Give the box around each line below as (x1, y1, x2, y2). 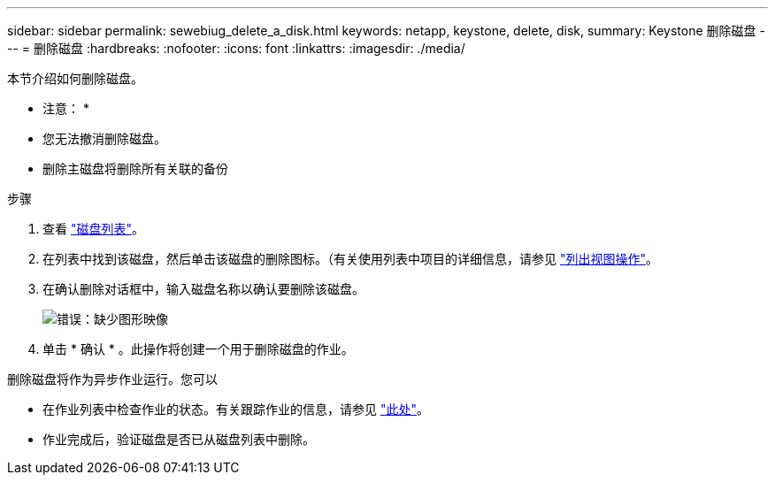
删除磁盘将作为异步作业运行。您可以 (7, 371, 218, 386)
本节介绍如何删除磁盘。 (7, 71, 143, 86)
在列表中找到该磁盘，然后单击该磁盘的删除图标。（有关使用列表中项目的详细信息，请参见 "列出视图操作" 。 (42, 251, 658, 266)
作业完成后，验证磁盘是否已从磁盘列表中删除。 (42, 432, 315, 447)
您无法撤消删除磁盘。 (42, 131, 166, 146)
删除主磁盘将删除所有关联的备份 (42, 161, 228, 176)
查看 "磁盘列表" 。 (42, 221, 144, 236)
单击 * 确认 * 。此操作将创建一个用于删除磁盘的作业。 (42, 341, 354, 356)
